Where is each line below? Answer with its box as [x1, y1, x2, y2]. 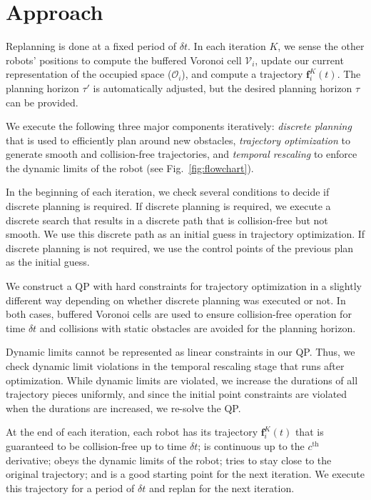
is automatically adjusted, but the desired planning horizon [93, 80, 352, 95]
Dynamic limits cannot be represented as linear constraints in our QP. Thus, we [6, 344, 355, 359]
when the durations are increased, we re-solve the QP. [6, 400, 241, 415]
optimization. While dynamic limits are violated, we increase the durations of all [6, 372, 358, 387]
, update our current [255, 52, 344, 67]
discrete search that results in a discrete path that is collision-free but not [6, 212, 328, 227]
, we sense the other [278, 39, 365, 54]
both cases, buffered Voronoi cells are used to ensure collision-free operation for [6, 306, 352, 321]
